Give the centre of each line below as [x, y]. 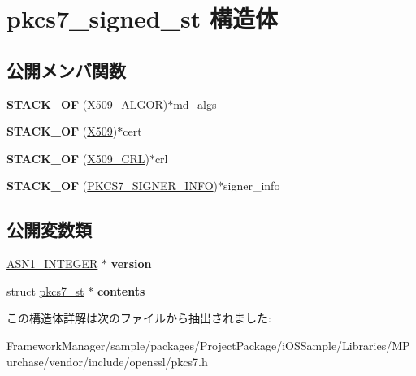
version [131, 264]
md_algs [195, 104]
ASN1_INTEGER [52, 264]
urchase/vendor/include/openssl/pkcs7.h [107, 361]
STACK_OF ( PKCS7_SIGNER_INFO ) [113, 186]
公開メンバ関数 [66, 69]
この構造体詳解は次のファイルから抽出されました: [139, 318]
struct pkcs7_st [45, 290]
